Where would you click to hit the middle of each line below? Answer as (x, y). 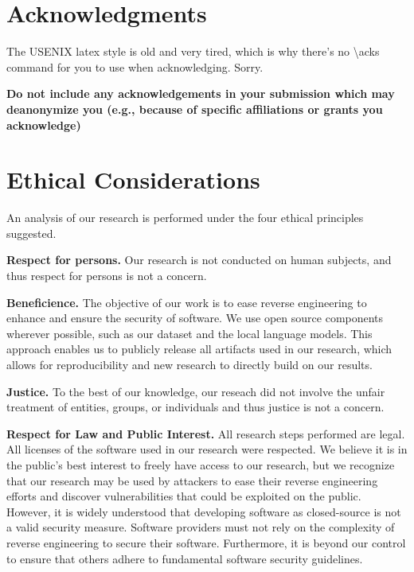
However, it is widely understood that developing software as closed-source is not (204, 511)
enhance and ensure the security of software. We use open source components (195, 318)
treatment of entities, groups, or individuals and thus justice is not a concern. (195, 407)
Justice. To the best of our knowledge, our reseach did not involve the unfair (196, 391)
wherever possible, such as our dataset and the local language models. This (189, 333)
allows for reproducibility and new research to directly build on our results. (189, 364)
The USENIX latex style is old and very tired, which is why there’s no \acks (193, 51)
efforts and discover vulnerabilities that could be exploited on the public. (184, 496)
